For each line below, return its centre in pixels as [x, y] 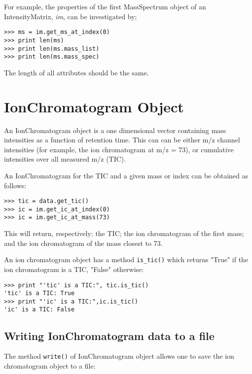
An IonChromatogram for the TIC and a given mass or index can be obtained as [126, 175]
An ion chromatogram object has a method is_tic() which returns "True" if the [126, 259]
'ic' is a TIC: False [39, 310]
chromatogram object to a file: [50, 365]
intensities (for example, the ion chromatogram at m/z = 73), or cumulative [119, 149]
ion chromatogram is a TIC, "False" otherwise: [74, 269]
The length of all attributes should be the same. [76, 72]
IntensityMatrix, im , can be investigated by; [71, 16]
